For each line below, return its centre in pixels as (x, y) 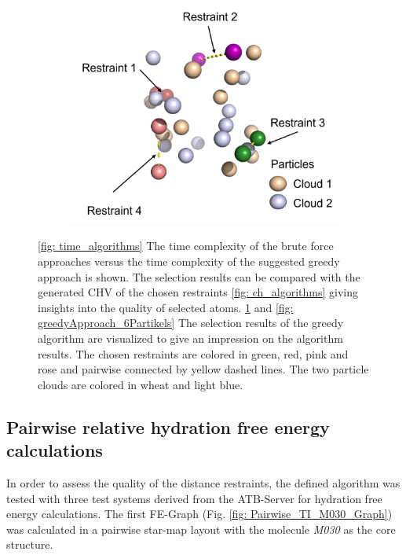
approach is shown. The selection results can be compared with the (199, 276)
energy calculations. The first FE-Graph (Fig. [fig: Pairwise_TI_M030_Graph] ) (199, 514)
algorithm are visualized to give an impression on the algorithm (190, 338)
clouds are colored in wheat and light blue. (141, 384)
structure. (30, 544)
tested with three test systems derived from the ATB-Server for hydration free (194, 498)
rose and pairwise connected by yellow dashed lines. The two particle (203, 369)
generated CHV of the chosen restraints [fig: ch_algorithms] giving (198, 292)
